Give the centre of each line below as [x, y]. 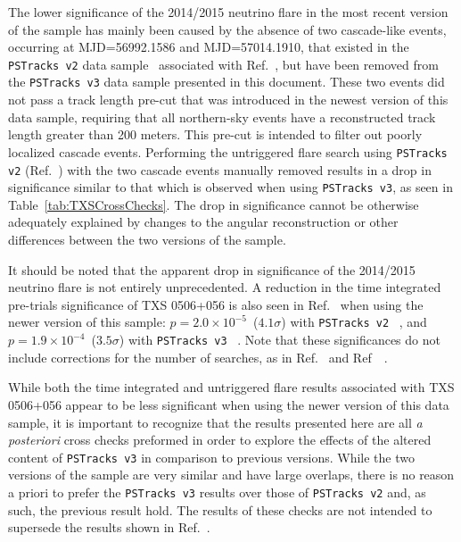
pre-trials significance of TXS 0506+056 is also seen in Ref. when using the [216, 304]
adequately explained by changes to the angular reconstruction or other [203, 222]
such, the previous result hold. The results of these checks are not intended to [220, 509]
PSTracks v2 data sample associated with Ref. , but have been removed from [223, 64]
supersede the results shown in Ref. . [109, 527]
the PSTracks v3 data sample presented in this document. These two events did [226, 82]
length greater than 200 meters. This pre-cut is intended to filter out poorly [215, 134]
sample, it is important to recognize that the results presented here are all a [215, 422]
